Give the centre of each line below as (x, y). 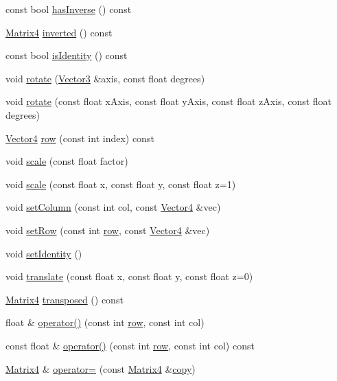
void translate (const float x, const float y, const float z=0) (129, 276)
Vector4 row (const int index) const (80, 138)
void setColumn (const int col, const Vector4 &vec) (113, 207)
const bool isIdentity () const (67, 55)
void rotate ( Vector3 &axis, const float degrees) (105, 78)
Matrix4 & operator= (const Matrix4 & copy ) (101, 368)
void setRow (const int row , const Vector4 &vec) (108, 230)
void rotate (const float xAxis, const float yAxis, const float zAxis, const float (169, 101)
